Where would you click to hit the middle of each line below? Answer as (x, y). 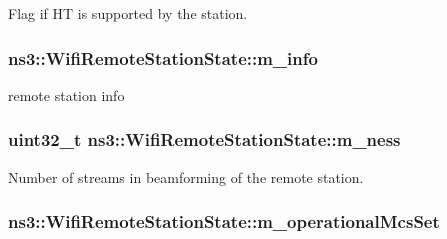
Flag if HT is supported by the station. (128, 13)
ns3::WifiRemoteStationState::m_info (163, 57)
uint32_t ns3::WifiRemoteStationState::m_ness (204, 139)
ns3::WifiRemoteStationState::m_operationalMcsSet (224, 221)
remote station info (66, 94)
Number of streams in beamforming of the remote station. (186, 176)
